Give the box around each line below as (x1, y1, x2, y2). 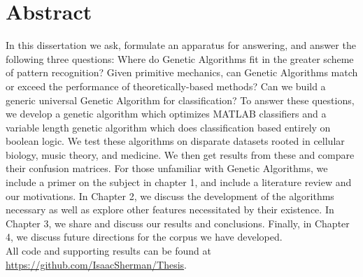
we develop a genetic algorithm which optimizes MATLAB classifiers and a (6, 106, 327, 121)
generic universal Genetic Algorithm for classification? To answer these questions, (6, 92, 355, 107)
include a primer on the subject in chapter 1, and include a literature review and (6, 175, 352, 190)
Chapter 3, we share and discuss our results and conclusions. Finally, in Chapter (6, 215, 350, 230)
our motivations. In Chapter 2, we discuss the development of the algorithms (6, 188, 334, 203)
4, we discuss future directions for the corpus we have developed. (6, 229, 283, 244)
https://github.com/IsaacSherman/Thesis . (6, 257, 187, 271)
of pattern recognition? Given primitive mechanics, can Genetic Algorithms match (6, 65, 358, 80)
